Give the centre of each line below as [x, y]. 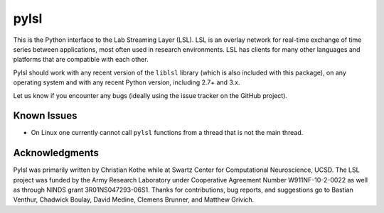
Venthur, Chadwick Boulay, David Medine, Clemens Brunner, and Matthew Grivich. [134, 200]
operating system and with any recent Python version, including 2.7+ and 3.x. [127, 82]
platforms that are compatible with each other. [81, 60]
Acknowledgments [56, 153]
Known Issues [45, 116]
